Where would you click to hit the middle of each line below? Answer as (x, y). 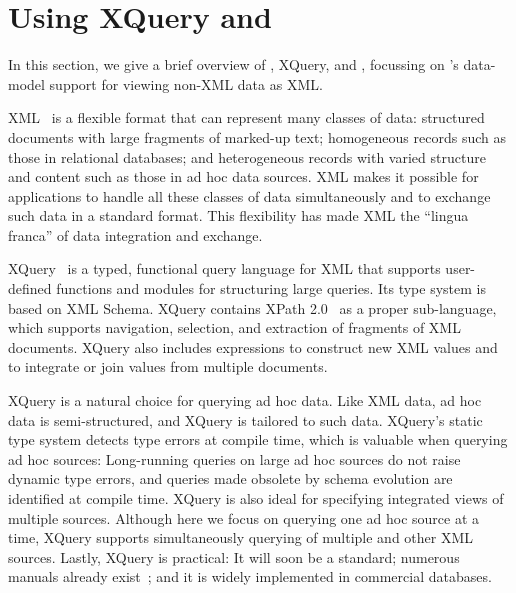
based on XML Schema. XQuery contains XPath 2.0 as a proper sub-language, (252, 307)
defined (30, 288)
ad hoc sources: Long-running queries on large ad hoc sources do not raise (234, 458)
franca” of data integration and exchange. (135, 234)
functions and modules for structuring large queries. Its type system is (271, 288)
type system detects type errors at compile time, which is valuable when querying (258, 439)
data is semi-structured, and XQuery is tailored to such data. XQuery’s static (245, 419)
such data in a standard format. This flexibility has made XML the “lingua (238, 215)
